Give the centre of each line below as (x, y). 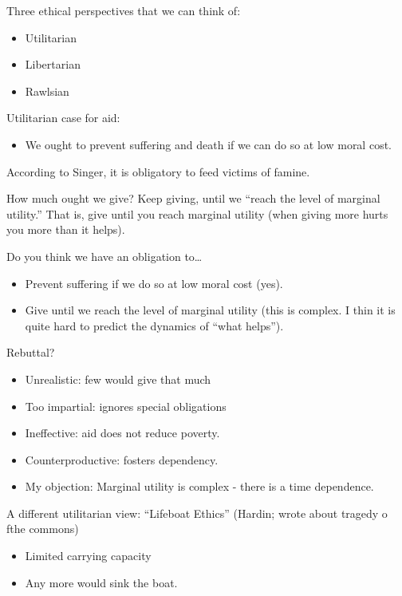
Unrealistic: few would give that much (118, 379)
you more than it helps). (66, 229)
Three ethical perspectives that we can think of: (124, 10)
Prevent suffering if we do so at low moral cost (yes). (154, 283)
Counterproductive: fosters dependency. (122, 459)
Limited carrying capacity (88, 556)
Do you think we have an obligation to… (104, 256)
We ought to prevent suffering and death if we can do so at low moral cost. (208, 144)
